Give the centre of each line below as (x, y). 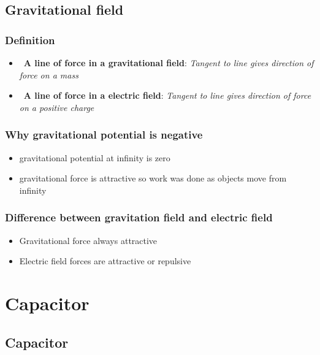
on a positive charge (57, 107)
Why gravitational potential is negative (104, 135)
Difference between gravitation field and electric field (139, 217)
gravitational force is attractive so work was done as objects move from (153, 178)
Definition (30, 40)
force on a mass (49, 74)
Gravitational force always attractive (88, 240)
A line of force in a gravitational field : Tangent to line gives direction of (169, 63)
